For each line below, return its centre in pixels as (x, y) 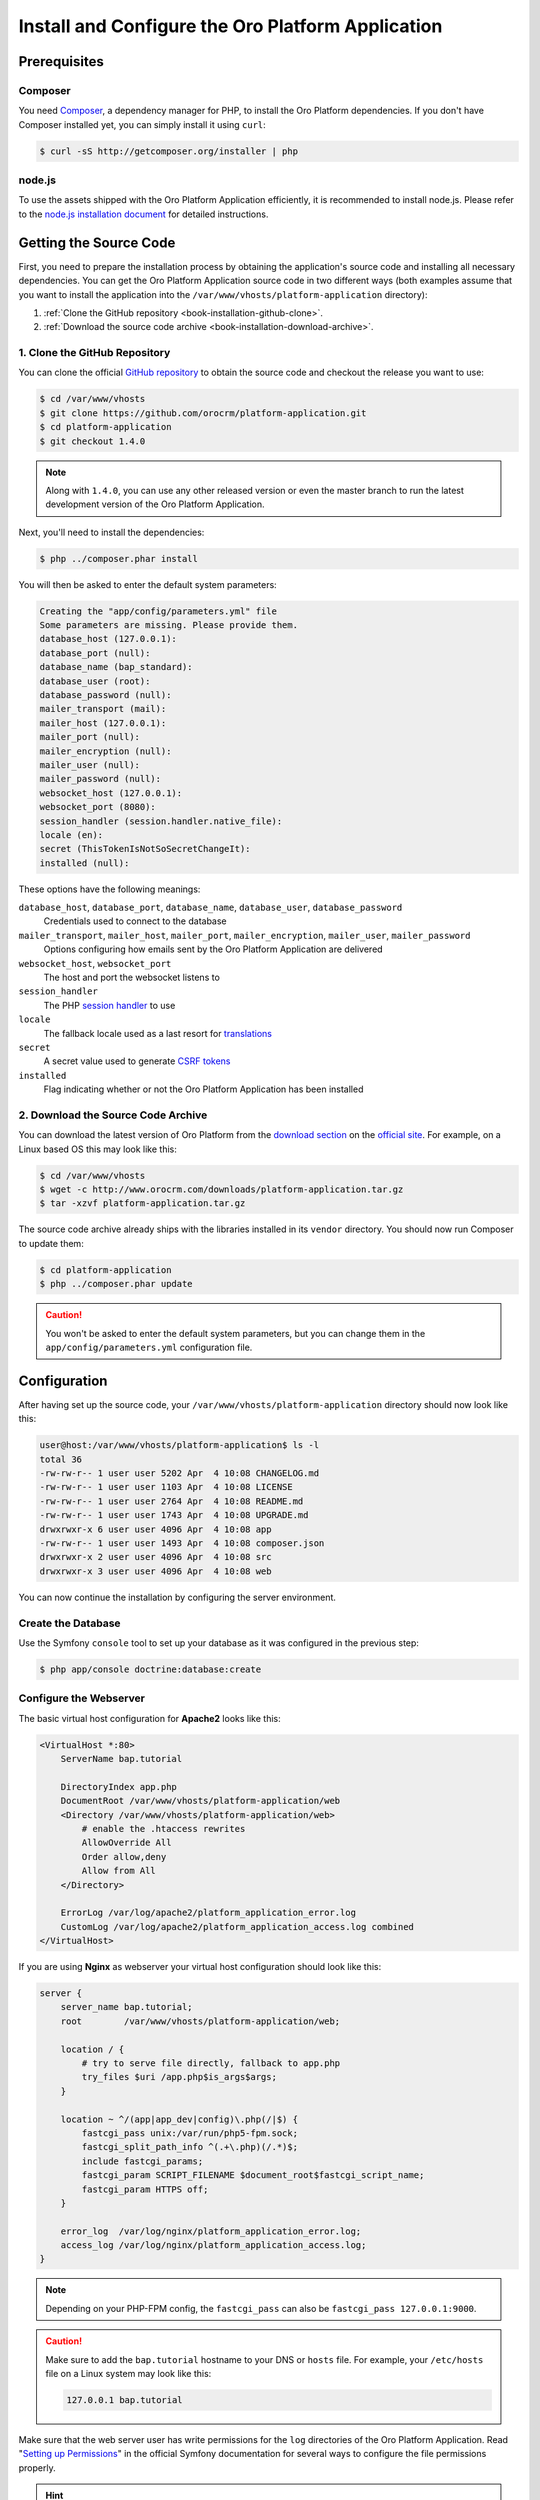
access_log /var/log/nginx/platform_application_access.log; (213, 2245)
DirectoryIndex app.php (118, 1786)
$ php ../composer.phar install (119, 558)
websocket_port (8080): (98, 807)
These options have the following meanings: (109, 889)
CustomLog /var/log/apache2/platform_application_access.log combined (237, 1926)
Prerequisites (61, 61)
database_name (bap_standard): (116, 667)
